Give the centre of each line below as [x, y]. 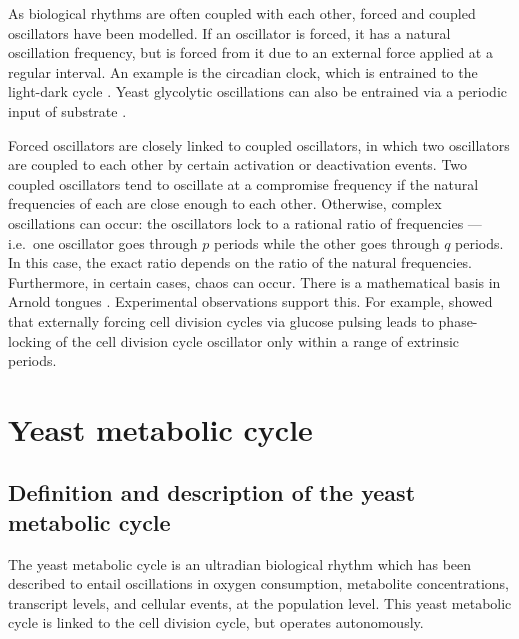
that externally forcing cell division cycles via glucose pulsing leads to [221, 320]
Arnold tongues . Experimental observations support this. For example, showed [250, 301]
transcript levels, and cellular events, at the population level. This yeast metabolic [260, 602]
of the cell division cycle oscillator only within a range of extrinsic [257, 340]
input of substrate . [67, 110]
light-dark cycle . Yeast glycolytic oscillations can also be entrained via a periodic [257, 91]
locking [30, 340]
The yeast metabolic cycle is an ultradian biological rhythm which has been [240, 563]
